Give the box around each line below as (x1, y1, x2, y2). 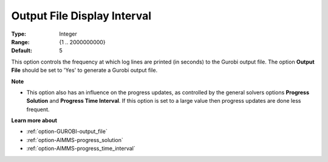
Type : (11, 30, 27, 37)
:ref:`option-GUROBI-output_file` (26, 128, 108, 135)
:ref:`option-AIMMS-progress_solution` (26, 136, 124, 143)
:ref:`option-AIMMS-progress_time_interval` (26, 145, 136, 152)
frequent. (26, 106, 50, 113)
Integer (59, 30, 77, 37)
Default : (11, 47, 33, 54)
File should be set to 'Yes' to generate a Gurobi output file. (11, 66, 158, 74)
